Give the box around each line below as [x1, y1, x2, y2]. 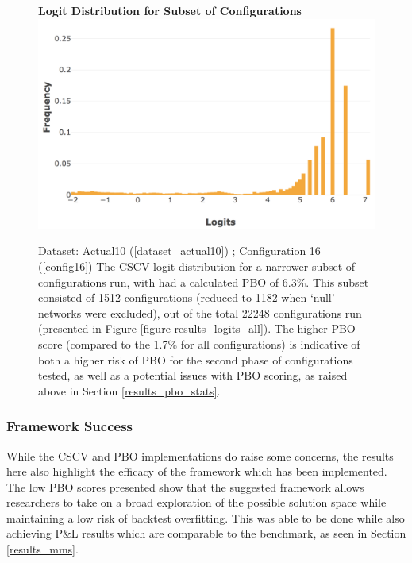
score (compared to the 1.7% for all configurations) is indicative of [38, 335, 360, 352]
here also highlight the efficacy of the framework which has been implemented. [6, 463, 387, 480]
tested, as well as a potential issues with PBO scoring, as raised [38, 367, 348, 384]
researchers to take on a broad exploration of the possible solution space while [6, 494, 387, 511]
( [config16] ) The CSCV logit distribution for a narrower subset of [38, 257, 356, 274]
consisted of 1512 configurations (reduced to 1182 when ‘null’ [38, 289, 335, 306]
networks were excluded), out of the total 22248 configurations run [38, 304, 362, 321]
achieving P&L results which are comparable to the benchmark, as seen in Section [6, 525, 406, 542]
